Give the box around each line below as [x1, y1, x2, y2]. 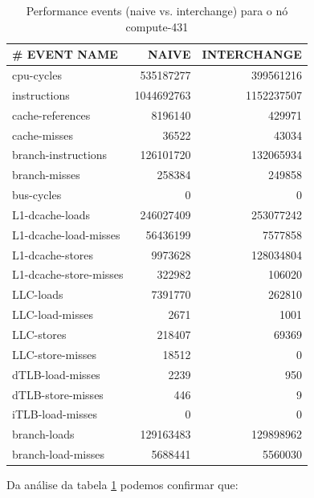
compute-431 [125, 18, 189, 35]
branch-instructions [12, 146, 108, 163]
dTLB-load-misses [12, 365, 100, 382]
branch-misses [12, 166, 80, 183]
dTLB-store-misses [12, 386, 104, 402]
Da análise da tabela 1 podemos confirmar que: [6, 476, 239, 493]
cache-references [12, 106, 91, 123]
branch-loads [12, 426, 75, 443]
